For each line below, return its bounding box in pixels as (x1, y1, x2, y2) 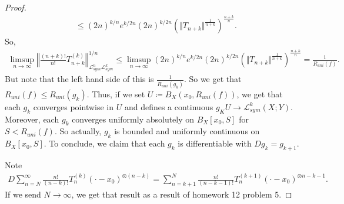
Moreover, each (5, 113, 59, 125)
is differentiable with (178, 137, 252, 149)
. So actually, (54, 125, 102, 137)
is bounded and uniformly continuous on (114, 125, 260, 137)
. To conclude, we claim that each (44, 137, 165, 149)
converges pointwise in (33, 100, 114, 113)
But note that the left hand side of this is (5, 73, 154, 85)
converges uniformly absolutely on (72, 113, 195, 125)
